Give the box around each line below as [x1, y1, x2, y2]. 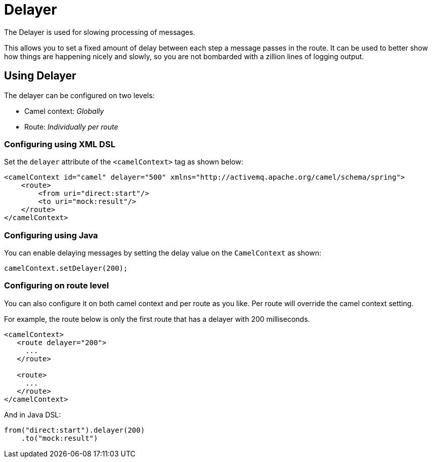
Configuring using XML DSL [4, 139, 115, 149]
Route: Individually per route [24, 122, 118, 131]
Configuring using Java [4, 230, 98, 240]
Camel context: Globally [24, 106, 104, 115]
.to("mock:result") [21, 434, 98, 442]
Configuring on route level [4, 280, 109, 291]
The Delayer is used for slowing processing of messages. [4, 27, 195, 36]
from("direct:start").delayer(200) [4, 426, 145, 434]
